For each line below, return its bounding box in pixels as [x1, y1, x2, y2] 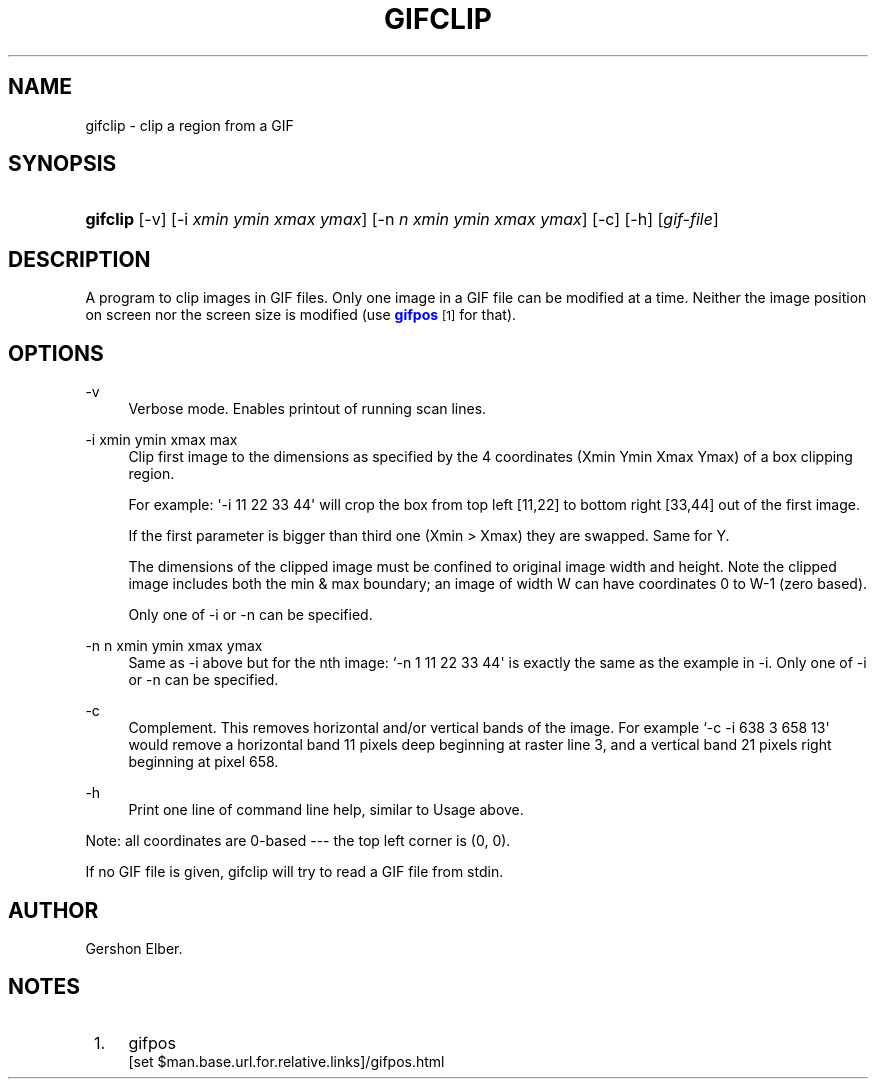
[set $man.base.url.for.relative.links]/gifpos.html [128, 1052, 445, 1070]
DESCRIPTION [8, 246, 151, 272]
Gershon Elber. [85, 939, 183, 957]
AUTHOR [8, 897, 99, 923]
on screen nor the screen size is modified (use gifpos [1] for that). [85, 306, 517, 324]
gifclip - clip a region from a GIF [85, 116, 294, 134]
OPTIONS [8, 340, 104, 366]
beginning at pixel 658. [128, 753, 279, 771]
